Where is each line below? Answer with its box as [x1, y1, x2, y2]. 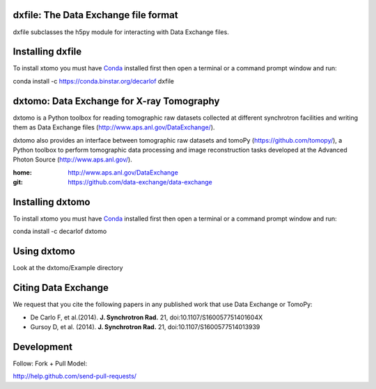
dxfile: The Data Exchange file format [13, 9, 178, 21]
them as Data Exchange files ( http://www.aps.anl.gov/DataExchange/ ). [13, 123, 215, 132]
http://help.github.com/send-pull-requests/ [13, 372, 137, 381]
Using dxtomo [13, 246, 76, 257]
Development [13, 341, 73, 353]
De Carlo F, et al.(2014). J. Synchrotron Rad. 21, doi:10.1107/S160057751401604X [30, 313, 263, 321]
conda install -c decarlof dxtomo [13, 227, 107, 236]
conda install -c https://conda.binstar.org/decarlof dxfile [13, 77, 174, 85]
